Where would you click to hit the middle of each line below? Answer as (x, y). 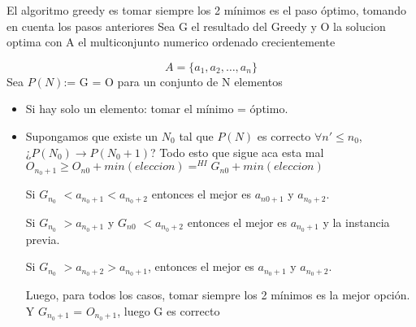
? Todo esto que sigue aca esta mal (237, 152)
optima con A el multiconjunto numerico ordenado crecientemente (171, 42)
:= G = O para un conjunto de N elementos (173, 81)
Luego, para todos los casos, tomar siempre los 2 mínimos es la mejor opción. (218, 295)
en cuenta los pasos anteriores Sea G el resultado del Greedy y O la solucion (196, 26)
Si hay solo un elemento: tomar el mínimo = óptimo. (157, 109)
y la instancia (356, 222)
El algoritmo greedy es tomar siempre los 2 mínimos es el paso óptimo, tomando (206, 10)
